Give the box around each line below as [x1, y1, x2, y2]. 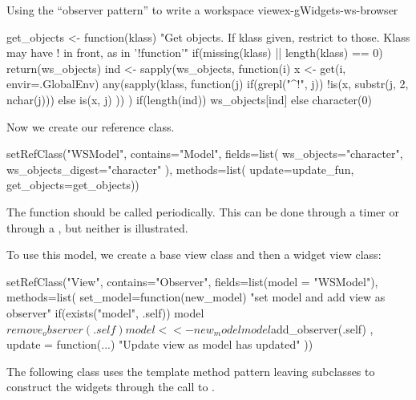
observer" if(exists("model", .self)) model [6, 304, 204, 321]
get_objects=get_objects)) [6, 176, 139, 193]
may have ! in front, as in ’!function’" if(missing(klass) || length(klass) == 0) [6, 44, 383, 61]
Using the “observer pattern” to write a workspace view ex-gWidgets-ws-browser [6, 2, 398, 18]
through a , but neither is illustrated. [6, 219, 188, 236]
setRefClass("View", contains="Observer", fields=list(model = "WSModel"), [6, 273, 378, 289]
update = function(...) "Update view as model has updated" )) [6, 336, 313, 353]
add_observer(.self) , [271, 320, 374, 337]
